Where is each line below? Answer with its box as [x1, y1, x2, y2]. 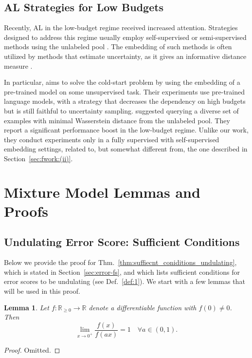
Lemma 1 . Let [4, 302, 49, 312]
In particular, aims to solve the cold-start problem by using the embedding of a [4, 77, 240, 87]
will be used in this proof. [4, 286, 80, 296]
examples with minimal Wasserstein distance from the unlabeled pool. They [4, 115, 230, 125]
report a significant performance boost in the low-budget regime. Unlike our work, [4, 125, 249, 135]
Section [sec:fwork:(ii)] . [4, 153, 73, 163]
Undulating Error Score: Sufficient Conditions [4, 234, 240, 249]
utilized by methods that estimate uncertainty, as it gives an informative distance [4, 51, 247, 61]
